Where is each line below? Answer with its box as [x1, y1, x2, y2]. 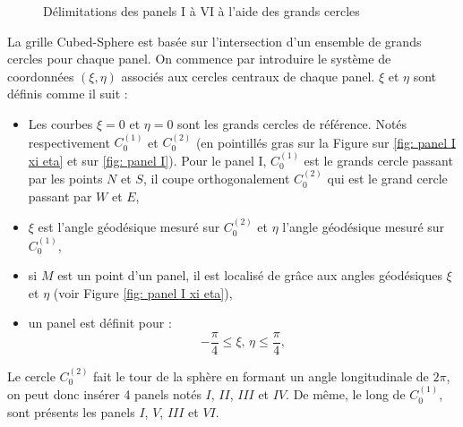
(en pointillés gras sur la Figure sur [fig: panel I [195, 132, 456, 151]
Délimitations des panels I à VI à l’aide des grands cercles [43, 2, 360, 20]
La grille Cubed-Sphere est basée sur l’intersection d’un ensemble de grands [7, 31, 422, 50]
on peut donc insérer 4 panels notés [7, 385, 201, 404]
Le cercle [7, 366, 56, 385]
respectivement [28, 132, 110, 151]
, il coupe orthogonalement [142, 169, 290, 188]
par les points [28, 169, 103, 188]
